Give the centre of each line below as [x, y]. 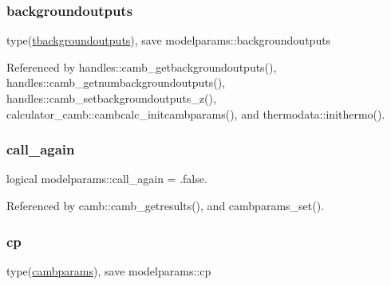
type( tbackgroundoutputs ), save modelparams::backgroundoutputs [169, 40]
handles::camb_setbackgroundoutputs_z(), [111, 98]
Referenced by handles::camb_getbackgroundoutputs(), [142, 66]
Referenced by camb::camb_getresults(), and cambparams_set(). [166, 205]
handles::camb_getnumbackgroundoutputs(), [116, 82]
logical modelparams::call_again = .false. [107, 179]
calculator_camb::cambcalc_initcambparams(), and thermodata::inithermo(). [196, 113]
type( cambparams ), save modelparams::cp [109, 270]
